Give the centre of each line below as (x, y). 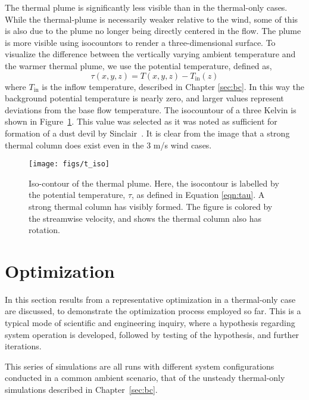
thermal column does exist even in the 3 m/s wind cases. (108, 145)
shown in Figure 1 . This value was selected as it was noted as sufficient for (141, 121)
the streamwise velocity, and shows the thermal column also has (145, 218)
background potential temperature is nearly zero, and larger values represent (144, 98)
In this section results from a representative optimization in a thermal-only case (150, 299)
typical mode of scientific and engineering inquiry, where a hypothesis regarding (150, 323)
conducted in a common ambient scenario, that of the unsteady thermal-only (145, 378)
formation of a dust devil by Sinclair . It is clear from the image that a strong (147, 133)
